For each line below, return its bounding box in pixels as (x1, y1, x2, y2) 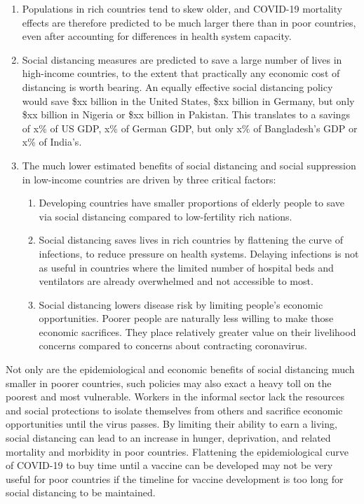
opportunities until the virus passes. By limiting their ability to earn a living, (6, 416, 337, 431)
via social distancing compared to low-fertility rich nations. (39, 209, 292, 223)
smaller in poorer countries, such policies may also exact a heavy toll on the (6, 375, 332, 390)
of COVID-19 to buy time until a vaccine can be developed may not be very (6, 458, 333, 472)
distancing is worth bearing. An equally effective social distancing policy (22, 79, 333, 94)
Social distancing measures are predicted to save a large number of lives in (22, 52, 342, 66)
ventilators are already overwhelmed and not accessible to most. (39, 274, 314, 288)
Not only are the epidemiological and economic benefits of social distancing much (6, 362, 355, 377)
